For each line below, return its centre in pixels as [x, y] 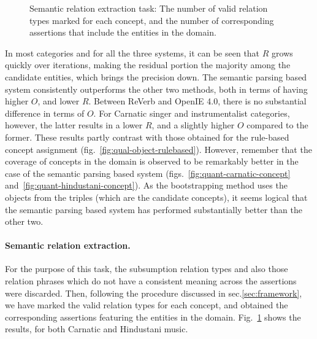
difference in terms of [45, 113]
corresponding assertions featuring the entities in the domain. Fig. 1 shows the [153, 317]
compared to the [277, 125]
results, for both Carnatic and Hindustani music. [97, 329]
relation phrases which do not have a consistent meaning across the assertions [151, 281]
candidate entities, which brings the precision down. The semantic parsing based [156, 76]
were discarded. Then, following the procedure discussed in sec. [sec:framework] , [154, 293]
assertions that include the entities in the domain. [123, 32]
